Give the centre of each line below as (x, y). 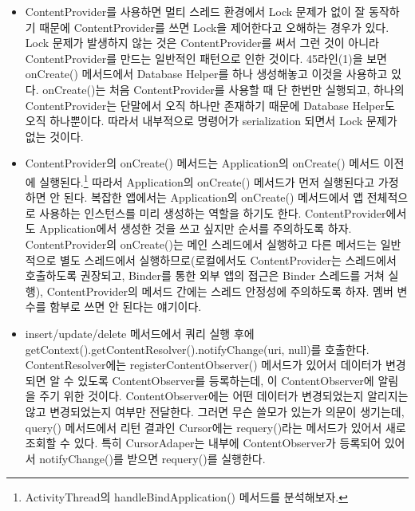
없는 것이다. (54, 136)
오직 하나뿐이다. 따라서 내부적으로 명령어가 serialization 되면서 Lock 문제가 (211, 121)
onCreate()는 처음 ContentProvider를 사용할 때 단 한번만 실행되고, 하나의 (223, 89)
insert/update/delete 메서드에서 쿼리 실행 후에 (140, 333)
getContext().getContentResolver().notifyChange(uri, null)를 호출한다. (197, 349)
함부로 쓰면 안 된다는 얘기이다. (126, 307)
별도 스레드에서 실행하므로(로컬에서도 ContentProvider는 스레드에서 (228, 259)
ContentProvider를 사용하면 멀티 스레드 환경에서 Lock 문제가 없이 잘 (195, 11)
